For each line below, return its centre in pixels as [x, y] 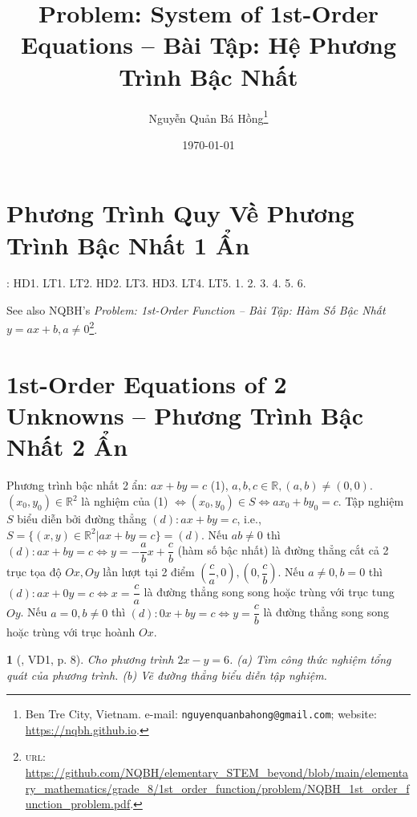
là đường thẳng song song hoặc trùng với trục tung [269, 592]
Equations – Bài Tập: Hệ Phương [208, 45]
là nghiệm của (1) [125, 501]
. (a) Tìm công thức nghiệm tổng [310, 658]
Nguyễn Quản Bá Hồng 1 [208, 116]
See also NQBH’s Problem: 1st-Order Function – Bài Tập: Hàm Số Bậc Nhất [196, 310]
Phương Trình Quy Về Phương [180, 213]
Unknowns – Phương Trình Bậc [185, 415]
